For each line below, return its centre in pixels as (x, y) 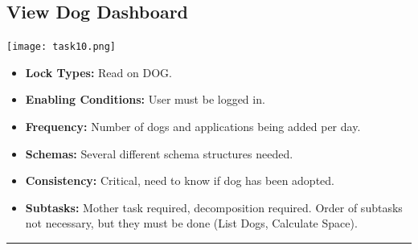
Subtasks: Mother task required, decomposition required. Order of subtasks (214, 207)
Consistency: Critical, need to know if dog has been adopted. (180, 180)
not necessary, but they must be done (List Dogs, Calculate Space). (191, 223)
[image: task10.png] (61, 47)
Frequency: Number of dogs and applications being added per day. (193, 127)
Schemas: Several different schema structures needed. (159, 153)
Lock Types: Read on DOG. (98, 72)
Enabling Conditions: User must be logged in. (145, 99)
